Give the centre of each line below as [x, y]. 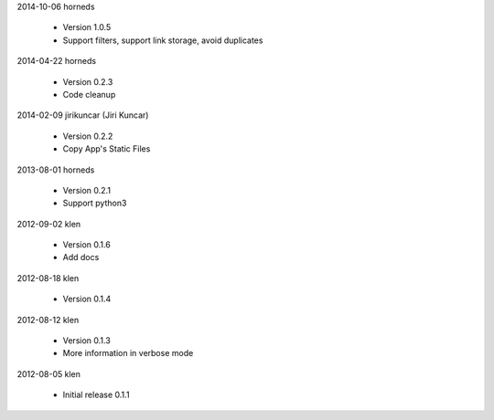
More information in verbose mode [128, 353]
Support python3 [95, 203]
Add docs [81, 257]
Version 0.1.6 [87, 245]
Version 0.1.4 [87, 299]
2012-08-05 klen [49, 373]
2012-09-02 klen [49, 224]
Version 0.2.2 [88, 136]
